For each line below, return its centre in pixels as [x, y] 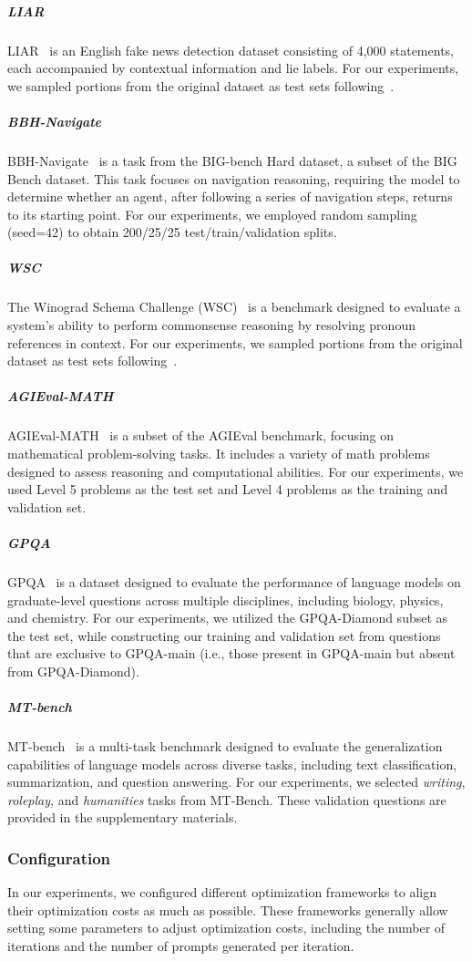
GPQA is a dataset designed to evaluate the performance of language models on [234, 581]
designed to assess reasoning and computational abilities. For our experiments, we [236, 471]
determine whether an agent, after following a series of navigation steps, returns [230, 196]
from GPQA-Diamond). [73, 671]
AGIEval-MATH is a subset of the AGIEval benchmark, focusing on [201, 435]
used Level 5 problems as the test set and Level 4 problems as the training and [228, 489]
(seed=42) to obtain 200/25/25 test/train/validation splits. [172, 232]
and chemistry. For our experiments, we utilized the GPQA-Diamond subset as [228, 618]
